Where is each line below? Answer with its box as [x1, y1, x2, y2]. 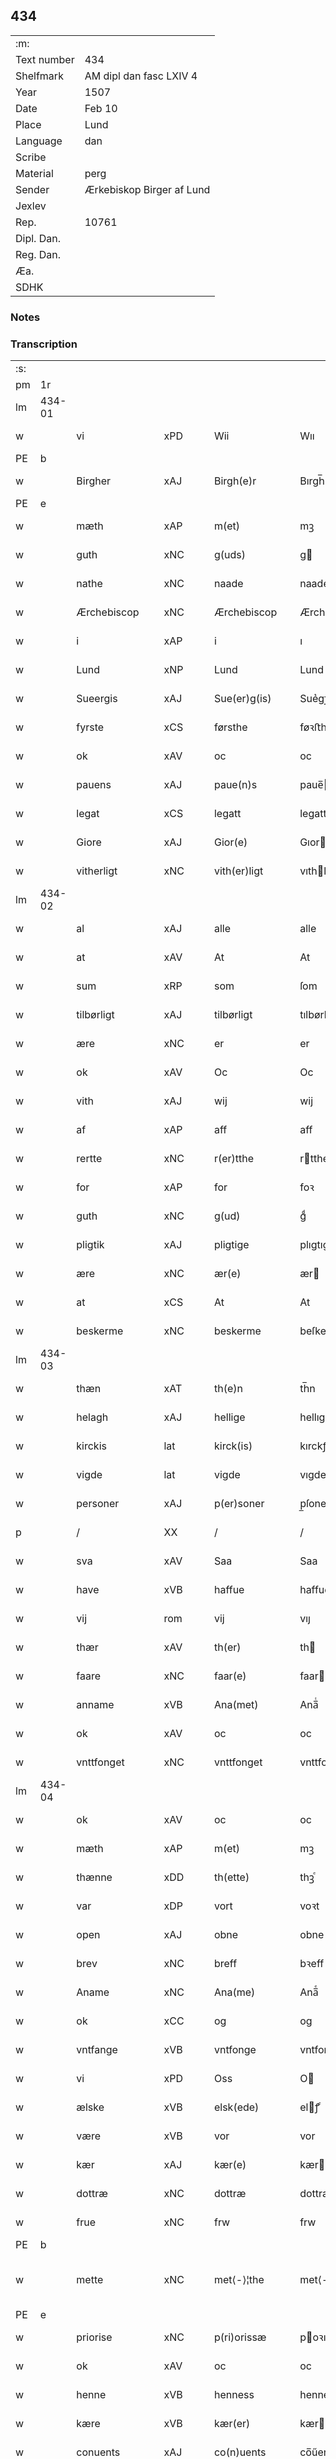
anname [76, 1698, 115, 1712]
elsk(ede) [213, 2100, 260, 2114]
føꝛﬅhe [299, 720, 333, 734]
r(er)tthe [213, 1152, 255, 1166]
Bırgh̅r [299, 474, 329, 488]
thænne [76, 1870, 113, 1884]
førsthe [213, 720, 248, 734]
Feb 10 [84, 101, 118, 115]
